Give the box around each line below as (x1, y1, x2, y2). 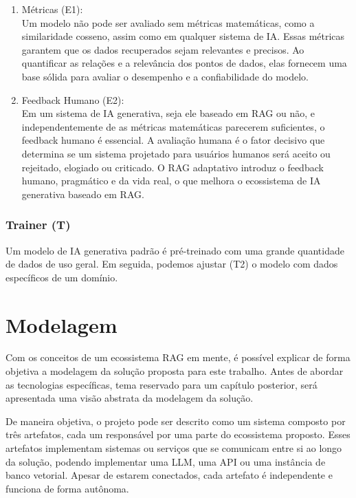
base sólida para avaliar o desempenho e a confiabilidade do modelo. (21, 69, 309, 83)
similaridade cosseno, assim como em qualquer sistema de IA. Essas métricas (21, 29, 345, 43)
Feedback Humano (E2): (21, 92, 124, 107)
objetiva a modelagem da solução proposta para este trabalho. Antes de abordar (5, 364, 344, 378)
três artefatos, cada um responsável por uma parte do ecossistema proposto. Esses (5, 427, 351, 442)
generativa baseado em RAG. (21, 186, 144, 201)
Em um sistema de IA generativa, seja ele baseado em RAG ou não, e (21, 106, 315, 120)
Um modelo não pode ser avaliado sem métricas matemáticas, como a (21, 15, 315, 30)
